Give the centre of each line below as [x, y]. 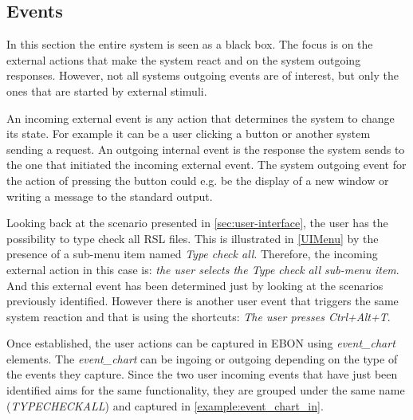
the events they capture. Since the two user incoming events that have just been [202, 374]
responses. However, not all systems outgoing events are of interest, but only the [203, 75]
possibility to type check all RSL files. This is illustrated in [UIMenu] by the [193, 238]
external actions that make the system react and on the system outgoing [184, 59]
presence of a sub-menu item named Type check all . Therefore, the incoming [192, 254]
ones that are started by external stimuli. [107, 90]
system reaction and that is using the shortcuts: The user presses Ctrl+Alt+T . [199, 316]
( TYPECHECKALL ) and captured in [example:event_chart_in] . [165, 405]
